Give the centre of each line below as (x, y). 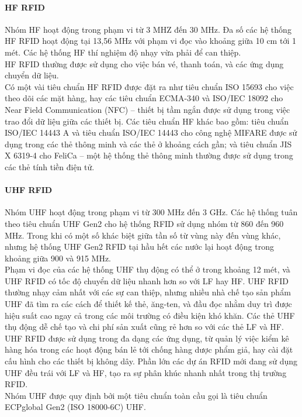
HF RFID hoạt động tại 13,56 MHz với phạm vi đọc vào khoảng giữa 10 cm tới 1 (150, 41)
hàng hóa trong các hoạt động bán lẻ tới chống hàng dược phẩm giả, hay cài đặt (149, 349)
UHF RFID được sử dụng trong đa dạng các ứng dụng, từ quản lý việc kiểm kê (147, 338)
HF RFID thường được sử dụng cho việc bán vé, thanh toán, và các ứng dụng (144, 63)
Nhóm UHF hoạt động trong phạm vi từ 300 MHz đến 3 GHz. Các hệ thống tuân (151, 212)
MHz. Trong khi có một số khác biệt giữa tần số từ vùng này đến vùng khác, (143, 235)
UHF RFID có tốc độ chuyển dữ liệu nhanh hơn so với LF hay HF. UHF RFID (147, 280)
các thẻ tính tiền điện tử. (50, 166)
